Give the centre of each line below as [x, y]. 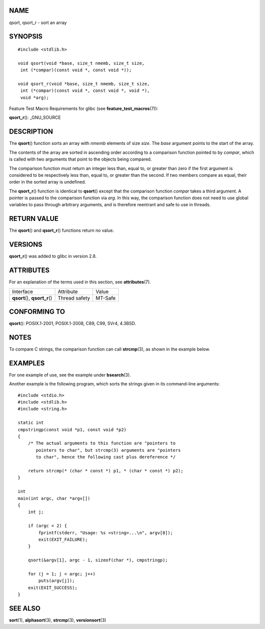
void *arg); [35, 97]
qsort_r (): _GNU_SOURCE [35, 117]
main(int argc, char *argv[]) [54, 498]
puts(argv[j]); [57, 581]
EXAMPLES [27, 363]
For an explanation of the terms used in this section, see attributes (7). [80, 282]
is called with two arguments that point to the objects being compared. [80, 159]
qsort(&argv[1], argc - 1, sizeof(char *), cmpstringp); [98, 560]
